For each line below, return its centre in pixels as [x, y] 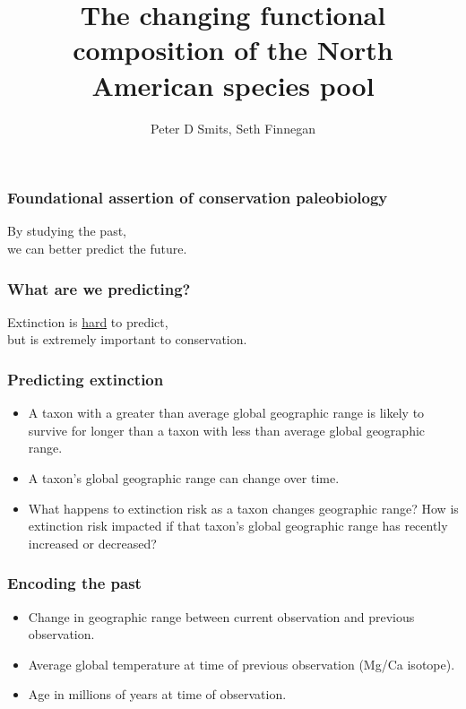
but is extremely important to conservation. [127, 339]
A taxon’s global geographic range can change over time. [184, 477]
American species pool [233, 85]
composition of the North [233, 50]
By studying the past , [67, 231]
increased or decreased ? [92, 543]
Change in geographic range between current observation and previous [221, 616]
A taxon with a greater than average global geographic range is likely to [226, 413]
